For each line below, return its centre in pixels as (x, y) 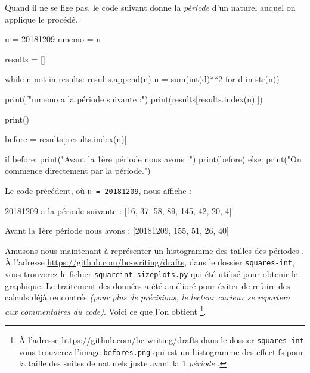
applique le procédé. (41, 19)
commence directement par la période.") (78, 170)
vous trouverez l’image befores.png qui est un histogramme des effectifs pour (161, 351)
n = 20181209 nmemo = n (53, 39)
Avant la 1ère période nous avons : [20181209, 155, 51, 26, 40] (117, 231)
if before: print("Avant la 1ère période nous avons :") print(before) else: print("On (153, 159)
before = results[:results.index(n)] (66, 139)
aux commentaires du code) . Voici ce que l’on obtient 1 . (106, 310)
